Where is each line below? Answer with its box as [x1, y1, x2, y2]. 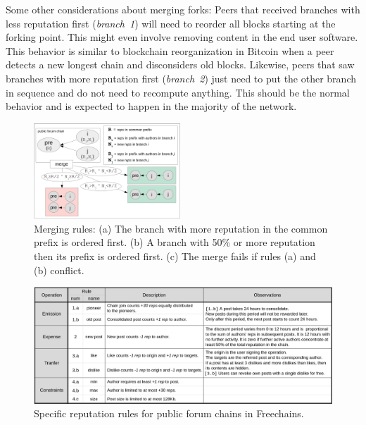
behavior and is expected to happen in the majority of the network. [6, 99, 297, 113]
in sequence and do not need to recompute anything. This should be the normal [6, 85, 350, 99]
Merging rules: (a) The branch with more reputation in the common [34, 221, 328, 235]
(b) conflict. [34, 262, 84, 277]
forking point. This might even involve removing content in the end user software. [6, 30, 358, 44]
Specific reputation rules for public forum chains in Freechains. [34, 406, 304, 421]
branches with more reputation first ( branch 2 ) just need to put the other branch [6, 70, 357, 85]
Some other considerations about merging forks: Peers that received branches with [6, 2, 360, 16]
